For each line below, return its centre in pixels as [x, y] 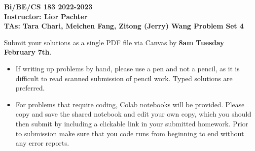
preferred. [30, 88]
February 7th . [28, 52]
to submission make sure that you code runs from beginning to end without [130, 133]
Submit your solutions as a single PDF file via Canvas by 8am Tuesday [114, 42]
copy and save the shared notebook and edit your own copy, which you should [133, 114]
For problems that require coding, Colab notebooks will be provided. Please [130, 104]
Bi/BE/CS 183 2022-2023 [48, 6]
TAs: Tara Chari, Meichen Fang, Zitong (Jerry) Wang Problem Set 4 [124, 26]
